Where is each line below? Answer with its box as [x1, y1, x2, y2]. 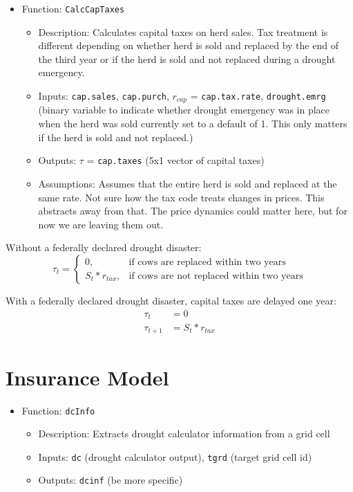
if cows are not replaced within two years [128, 271, 303, 281]
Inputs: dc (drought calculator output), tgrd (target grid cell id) [38, 449, 312, 464]
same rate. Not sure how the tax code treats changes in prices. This [38, 190, 325, 204]
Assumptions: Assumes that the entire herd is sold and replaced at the [38, 176, 337, 190]
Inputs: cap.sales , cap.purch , [38, 89, 169, 103]
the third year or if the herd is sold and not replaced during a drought [38, 51, 336, 66]
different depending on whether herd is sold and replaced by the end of [38, 38, 338, 53]
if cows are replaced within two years [128, 257, 286, 267]
